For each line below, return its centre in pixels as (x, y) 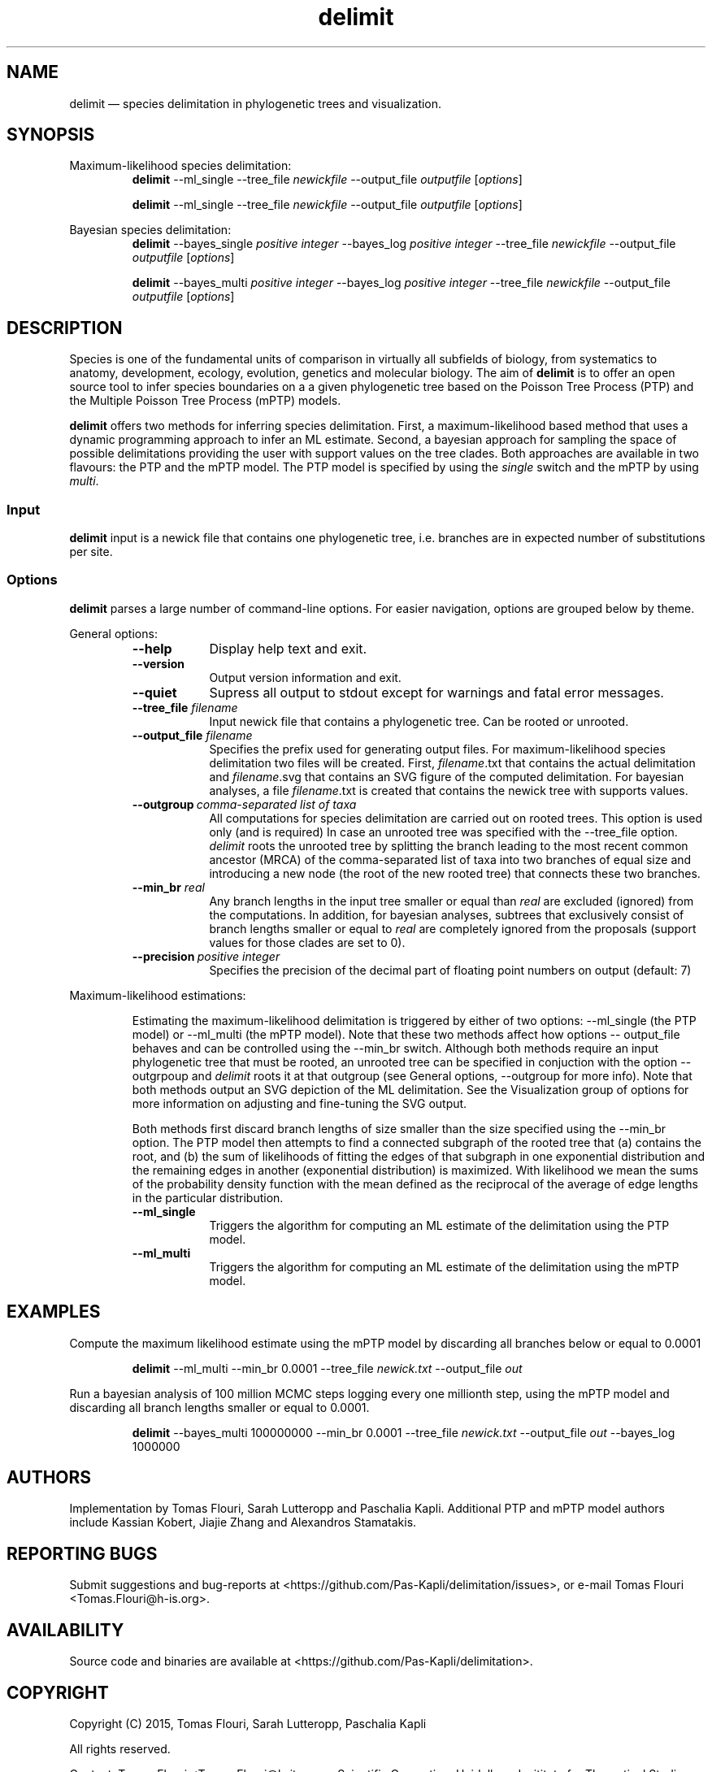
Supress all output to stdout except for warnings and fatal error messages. (436, 692)
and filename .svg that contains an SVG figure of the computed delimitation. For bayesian (447, 776)
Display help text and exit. (288, 648)
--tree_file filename (185, 707)
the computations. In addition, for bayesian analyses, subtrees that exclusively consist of (447, 914)
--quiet (154, 692)
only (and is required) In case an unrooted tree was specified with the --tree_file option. (443, 832)
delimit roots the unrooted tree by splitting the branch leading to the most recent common (449, 845)
